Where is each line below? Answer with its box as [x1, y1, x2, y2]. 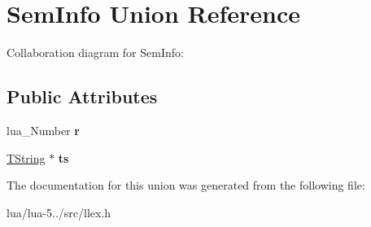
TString [7, 149, 46, 166]
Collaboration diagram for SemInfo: [7, 44, 184, 61]
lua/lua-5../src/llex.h [7, 203, 111, 220]
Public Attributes [7, 84, 158, 109]
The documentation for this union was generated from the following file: [7, 177, 365, 194]
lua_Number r [7, 121, 80, 138]
